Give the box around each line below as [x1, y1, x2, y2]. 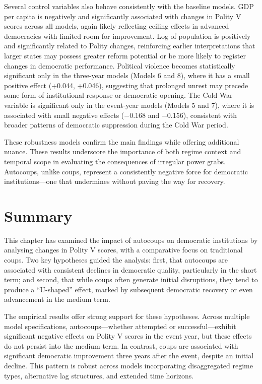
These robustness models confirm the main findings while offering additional [4, 136, 239, 147]
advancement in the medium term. [4, 294, 110, 304]
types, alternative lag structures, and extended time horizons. [4, 370, 194, 380]
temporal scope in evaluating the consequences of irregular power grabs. [4, 156, 226, 166]
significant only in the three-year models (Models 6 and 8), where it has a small [4, 70, 250, 81]
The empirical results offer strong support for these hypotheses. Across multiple [4, 310, 250, 321]
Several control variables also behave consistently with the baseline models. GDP [4, 1, 254, 11]
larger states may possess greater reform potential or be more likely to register [4, 50, 246, 60]
